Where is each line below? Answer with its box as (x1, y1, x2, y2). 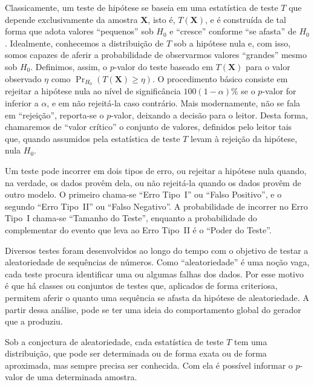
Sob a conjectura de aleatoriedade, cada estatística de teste (5, 335, 224, 348)
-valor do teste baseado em (114, 60, 213, 73)
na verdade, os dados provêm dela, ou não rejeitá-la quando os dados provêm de (5, 176, 301, 189)
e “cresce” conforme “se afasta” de (169, 25, 296, 37)
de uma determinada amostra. (25, 370, 137, 383)
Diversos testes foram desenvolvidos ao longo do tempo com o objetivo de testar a (5, 244, 309, 256)
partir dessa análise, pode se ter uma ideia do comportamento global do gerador (5, 303, 301, 315)
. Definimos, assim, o (30, 60, 108, 73)
